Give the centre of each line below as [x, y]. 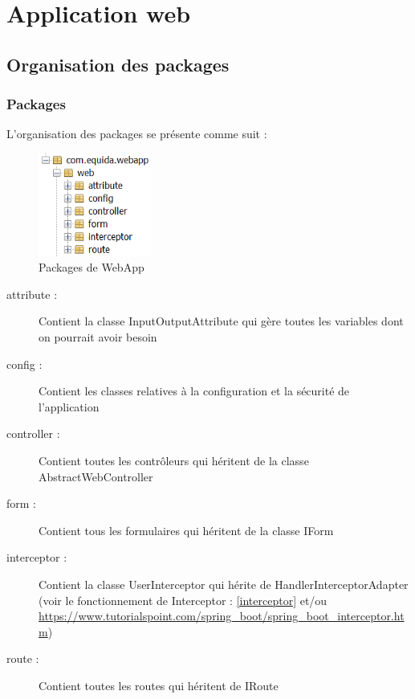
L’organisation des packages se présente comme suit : [137, 134]
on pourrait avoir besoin [98, 336]
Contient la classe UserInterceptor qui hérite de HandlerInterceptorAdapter [224, 584]
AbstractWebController [96, 476]
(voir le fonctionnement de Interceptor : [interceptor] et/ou [183, 600]
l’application [69, 406]
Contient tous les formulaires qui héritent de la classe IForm [186, 530]
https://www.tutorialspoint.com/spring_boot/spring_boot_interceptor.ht [222, 616]
